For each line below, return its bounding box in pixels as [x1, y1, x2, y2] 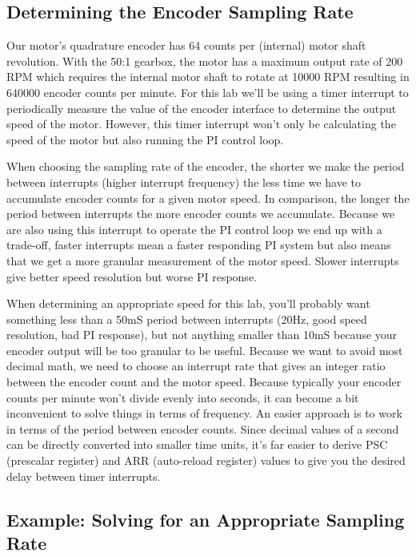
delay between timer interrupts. [6, 467, 161, 484]
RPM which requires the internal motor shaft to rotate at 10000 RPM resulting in [6, 68, 410, 85]
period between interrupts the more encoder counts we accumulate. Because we [6, 205, 395, 222]
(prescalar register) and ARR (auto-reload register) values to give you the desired [6, 452, 406, 469]
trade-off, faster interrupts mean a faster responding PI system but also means [6, 236, 391, 253]
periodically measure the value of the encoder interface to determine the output [6, 99, 397, 116]
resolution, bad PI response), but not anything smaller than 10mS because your [6, 326, 398, 343]
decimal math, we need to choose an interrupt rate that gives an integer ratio [6, 357, 386, 374]
